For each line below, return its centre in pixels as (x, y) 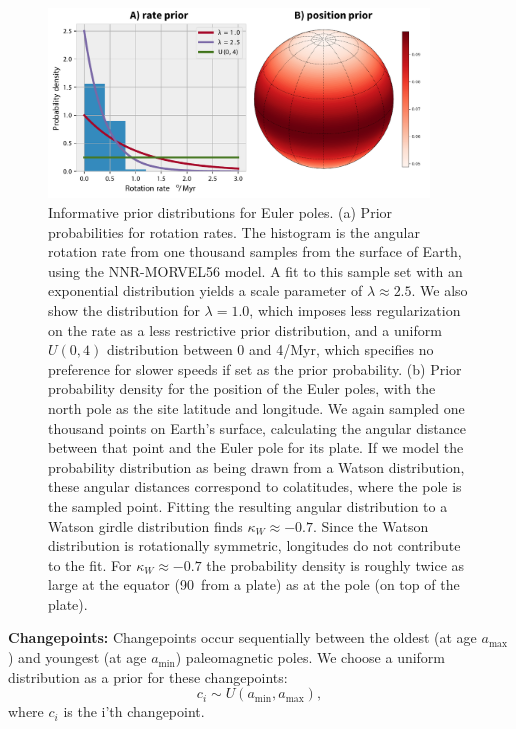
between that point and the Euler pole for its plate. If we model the (256, 447)
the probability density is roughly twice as (335, 564)
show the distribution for (124, 309)
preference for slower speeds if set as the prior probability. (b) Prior (255, 368)
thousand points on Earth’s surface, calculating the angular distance (257, 427)
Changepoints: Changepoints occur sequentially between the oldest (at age (242, 637)
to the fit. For (90, 564)
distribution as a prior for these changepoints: (148, 676)
